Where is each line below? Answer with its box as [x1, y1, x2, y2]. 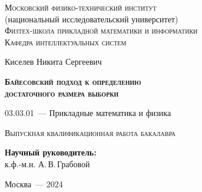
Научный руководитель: [5, 146, 97, 158]
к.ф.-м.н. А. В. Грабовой [5, 157, 90, 170]
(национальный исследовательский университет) [5, 12, 178, 25]
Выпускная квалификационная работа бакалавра [5, 126, 175, 138]
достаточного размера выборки [5, 87, 119, 99]
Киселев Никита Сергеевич [5, 55, 102, 68]
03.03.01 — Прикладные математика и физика [5, 107, 171, 119]
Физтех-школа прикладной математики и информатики [5, 24, 198, 37]
